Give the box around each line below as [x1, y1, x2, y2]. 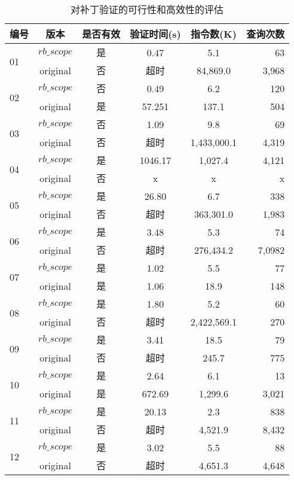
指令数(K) [191, 27, 237, 41]
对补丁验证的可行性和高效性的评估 [71, 2, 224, 16]
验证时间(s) [130, 27, 181, 41]
